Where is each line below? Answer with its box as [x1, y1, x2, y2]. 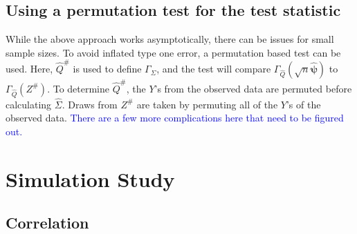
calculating [6, 97, 52, 111]
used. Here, [6, 61, 53, 76]
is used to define [73, 61, 142, 76]
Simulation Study [6, 164, 175, 193]
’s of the [286, 97, 321, 111]
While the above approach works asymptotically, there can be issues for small [6, 32, 334, 46]
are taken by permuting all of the [136, 97, 278, 111]
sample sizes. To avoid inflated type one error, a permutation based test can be [6, 45, 341, 59]
